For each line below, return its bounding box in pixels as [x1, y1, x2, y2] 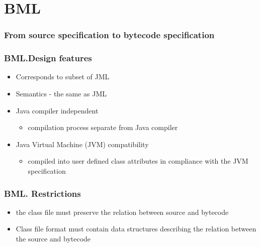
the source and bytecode [16, 233, 91, 243]
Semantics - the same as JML [16, 88, 107, 99]
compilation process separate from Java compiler [28, 122, 178, 133]
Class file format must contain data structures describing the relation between [16, 223, 256, 234]
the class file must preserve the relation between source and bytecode [16, 206, 229, 217]
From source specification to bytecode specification [4, 29, 215, 41]
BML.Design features [4, 52, 92, 64]
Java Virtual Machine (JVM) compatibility [16, 139, 149, 149]
